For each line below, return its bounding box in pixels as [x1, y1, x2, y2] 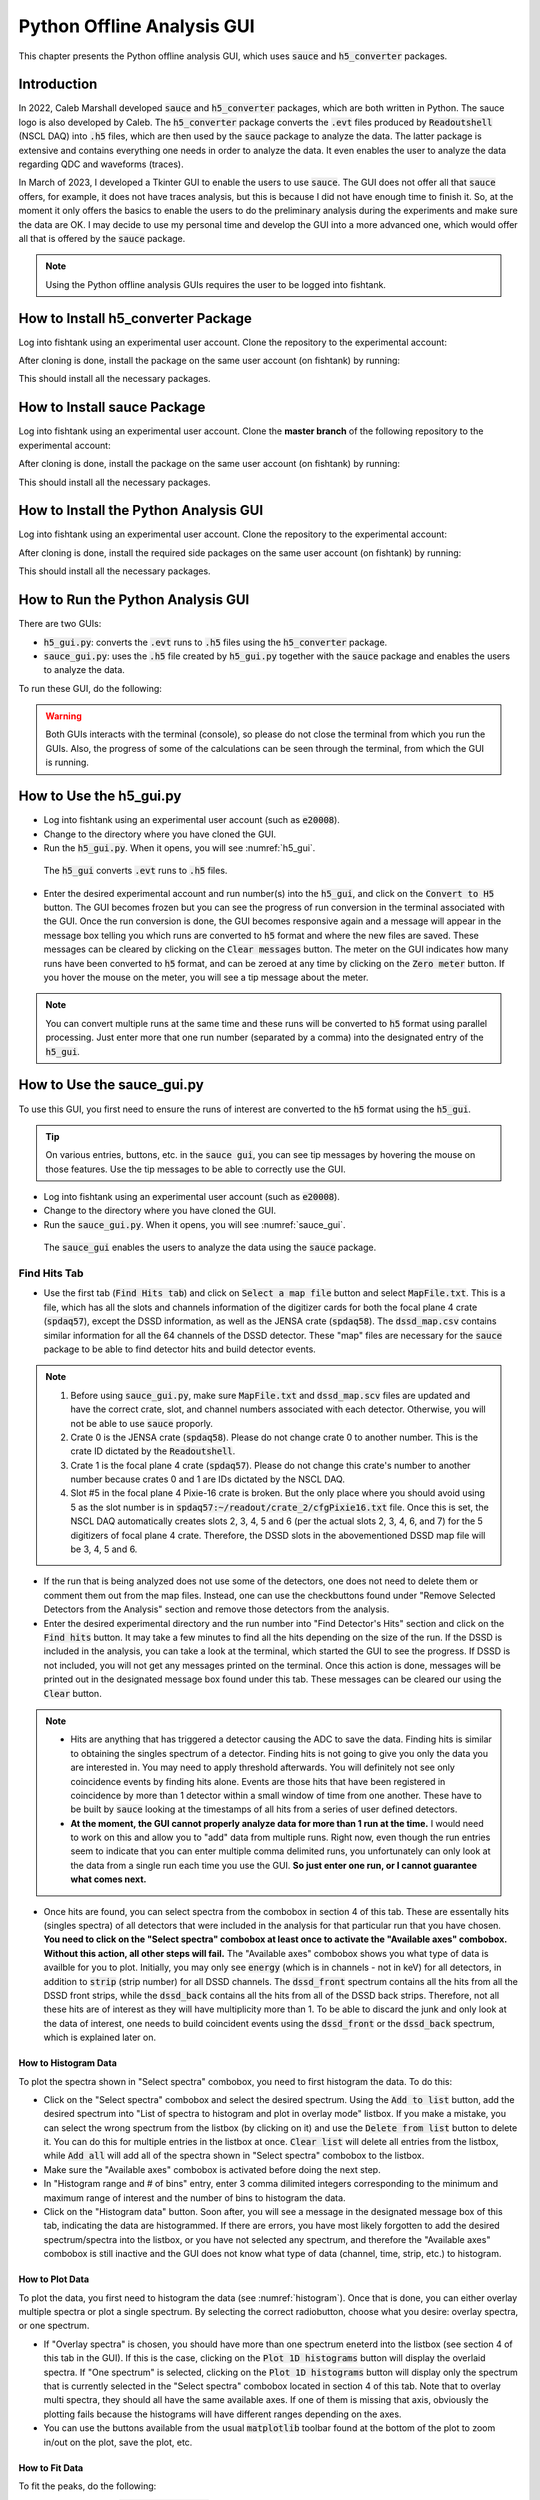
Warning [45, 710, 82, 722]
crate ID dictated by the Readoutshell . [70, 1445, 236, 1457]
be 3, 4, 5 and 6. [70, 1543, 138, 1555]
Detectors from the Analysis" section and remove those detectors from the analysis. [43, 1603, 390, 1615]
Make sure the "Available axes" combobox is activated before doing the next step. [43, 2163, 381, 2175]
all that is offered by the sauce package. [18, 232, 186, 244]
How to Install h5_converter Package [18, 310, 252, 327]
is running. [45, 756, 90, 769]
